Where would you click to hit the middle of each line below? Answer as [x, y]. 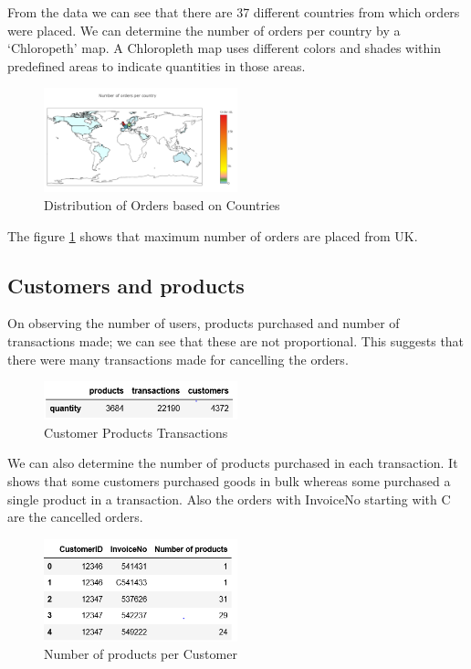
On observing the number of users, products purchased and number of [204, 323]
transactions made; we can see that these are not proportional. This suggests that [236, 341]
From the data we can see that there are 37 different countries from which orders [234, 12]
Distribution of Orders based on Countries [162, 205]
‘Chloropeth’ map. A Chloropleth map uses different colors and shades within [225, 48]
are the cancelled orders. [75, 517]
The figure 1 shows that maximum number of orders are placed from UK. [213, 235]
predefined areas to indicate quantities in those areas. [157, 65]
